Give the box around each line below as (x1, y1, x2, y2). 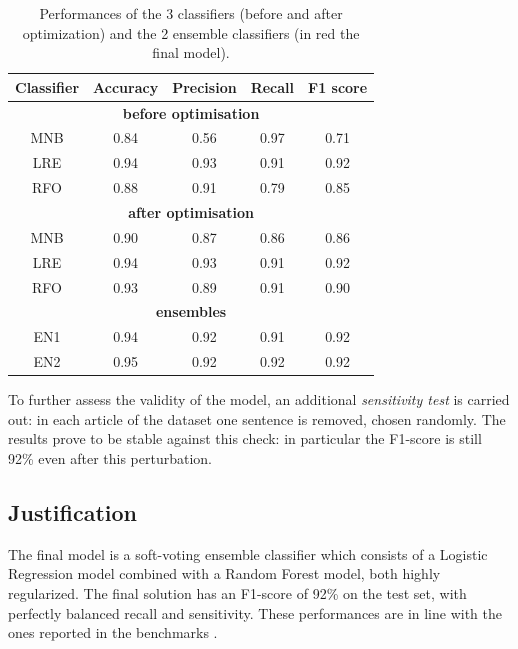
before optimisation (122, 102, 260, 123)
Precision (172, 76, 237, 97)
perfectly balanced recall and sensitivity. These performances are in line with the (8, 602, 503, 623)
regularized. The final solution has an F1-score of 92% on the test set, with (8, 582, 467, 603)
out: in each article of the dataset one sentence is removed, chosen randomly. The (8, 408, 506, 429)
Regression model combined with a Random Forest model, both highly (8, 563, 441, 584)
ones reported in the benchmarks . (8, 622, 218, 643)
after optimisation (128, 202, 254, 222)
